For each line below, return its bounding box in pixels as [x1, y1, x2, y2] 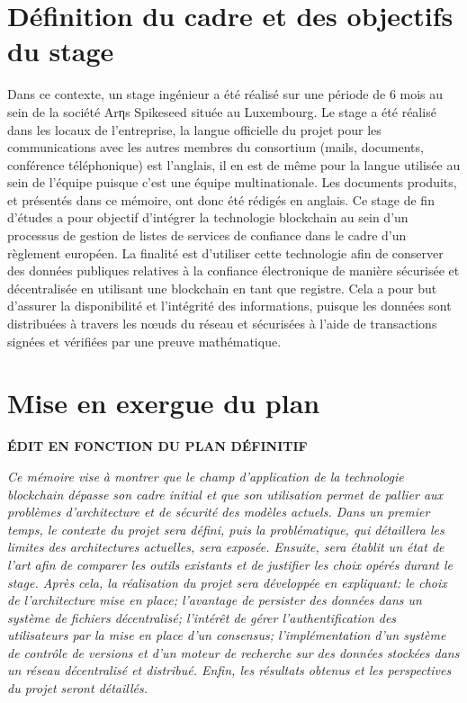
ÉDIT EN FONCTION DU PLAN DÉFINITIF [7, 437, 308, 455]
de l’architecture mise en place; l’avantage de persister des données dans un [7, 590, 422, 609]
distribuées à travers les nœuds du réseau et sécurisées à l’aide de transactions [7, 314, 437, 333]
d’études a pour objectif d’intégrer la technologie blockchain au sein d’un [7, 208, 409, 227]
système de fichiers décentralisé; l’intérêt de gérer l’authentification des [7, 608, 397, 626]
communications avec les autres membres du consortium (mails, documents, [7, 138, 424, 157]
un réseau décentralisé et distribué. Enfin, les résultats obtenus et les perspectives [7, 661, 452, 680]
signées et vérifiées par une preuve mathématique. [7, 331, 282, 350]
